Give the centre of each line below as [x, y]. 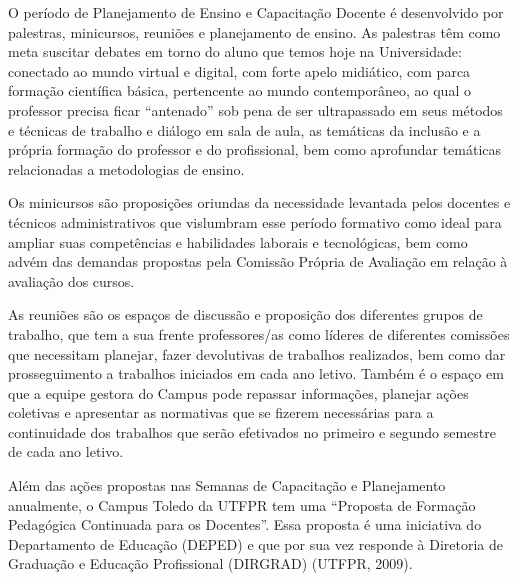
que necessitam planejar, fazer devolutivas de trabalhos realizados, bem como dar [257, 353]
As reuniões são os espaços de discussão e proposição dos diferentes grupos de [245, 314]
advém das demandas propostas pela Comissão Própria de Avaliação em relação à [258, 261]
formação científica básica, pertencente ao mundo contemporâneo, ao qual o [239, 90]
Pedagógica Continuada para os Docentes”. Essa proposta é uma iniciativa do [245, 524]
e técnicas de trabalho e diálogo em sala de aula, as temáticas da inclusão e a [244, 129]
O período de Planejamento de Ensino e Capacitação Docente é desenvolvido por [256, 12]
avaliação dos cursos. [71, 280]
